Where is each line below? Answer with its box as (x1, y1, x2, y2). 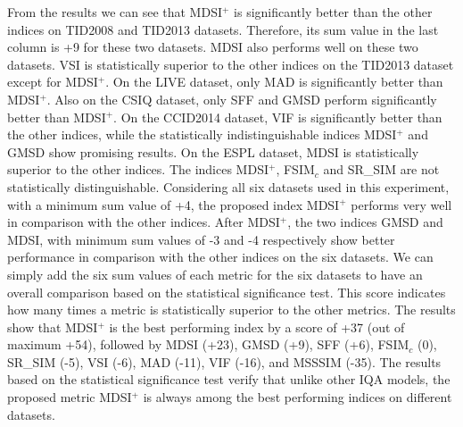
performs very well (351, 195, 452, 213)
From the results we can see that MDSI (7, 3, 222, 21)
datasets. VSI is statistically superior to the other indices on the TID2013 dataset (7, 54, 454, 73)
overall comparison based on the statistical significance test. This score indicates (7, 282, 446, 301)
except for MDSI (7, 72, 98, 91)
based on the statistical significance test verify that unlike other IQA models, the (7, 370, 451, 389)
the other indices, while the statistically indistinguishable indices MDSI (7, 125, 397, 144)
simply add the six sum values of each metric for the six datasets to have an (7, 264, 423, 283)
